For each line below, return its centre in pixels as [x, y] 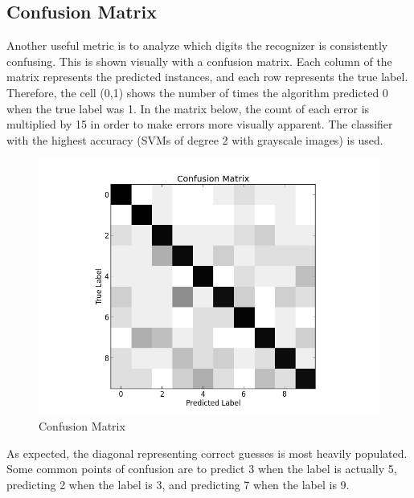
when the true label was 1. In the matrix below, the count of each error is [188, 108]
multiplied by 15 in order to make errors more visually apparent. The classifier [200, 124]
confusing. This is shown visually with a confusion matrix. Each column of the [199, 61]
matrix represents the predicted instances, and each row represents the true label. [207, 77]
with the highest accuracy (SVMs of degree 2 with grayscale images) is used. [195, 139]
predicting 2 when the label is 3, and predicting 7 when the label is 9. [178, 484]
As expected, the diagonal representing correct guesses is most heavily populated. [207, 453]
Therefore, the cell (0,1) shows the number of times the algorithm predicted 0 [197, 92]
